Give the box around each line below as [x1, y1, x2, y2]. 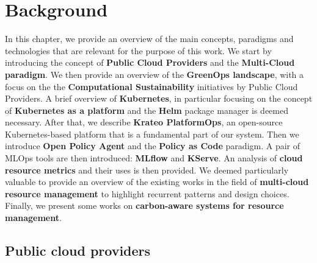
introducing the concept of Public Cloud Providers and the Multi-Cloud [5, 56, 295, 69]
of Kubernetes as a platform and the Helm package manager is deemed [5, 103, 289, 116]
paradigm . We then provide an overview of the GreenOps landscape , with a [5, 68, 304, 80]
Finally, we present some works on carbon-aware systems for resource [5, 199, 284, 212]
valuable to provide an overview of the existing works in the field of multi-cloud [5, 175, 309, 188]
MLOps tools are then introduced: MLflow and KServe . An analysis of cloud [5, 152, 303, 164]
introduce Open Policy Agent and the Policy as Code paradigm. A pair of [5, 139, 301, 152]
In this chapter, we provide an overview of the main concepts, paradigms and [5, 32, 294, 45]
